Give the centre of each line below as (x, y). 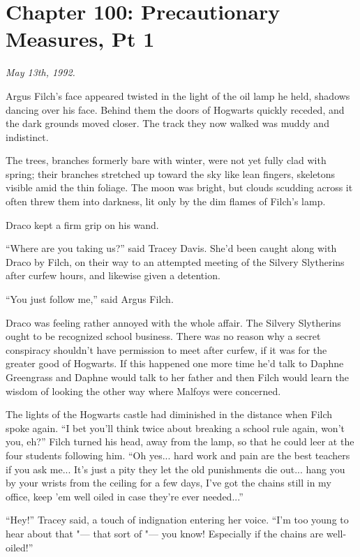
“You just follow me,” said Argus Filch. (90, 299)
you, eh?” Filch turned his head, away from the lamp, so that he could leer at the (180, 441)
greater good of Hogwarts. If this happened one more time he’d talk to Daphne (175, 363)
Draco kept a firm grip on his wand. (82, 224)
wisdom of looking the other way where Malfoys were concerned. (143, 391)
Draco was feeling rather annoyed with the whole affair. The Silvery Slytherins (173, 322)
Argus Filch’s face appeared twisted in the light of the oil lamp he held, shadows (178, 95)
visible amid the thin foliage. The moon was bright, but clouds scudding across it (179, 187)
